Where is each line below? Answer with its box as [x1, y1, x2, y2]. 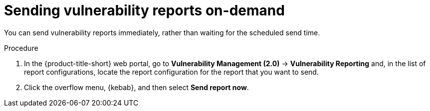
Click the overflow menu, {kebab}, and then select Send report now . [24, 83, 249, 92]
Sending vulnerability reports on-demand [4, 2, 285, 19]
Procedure [4, 43, 38, 52]
